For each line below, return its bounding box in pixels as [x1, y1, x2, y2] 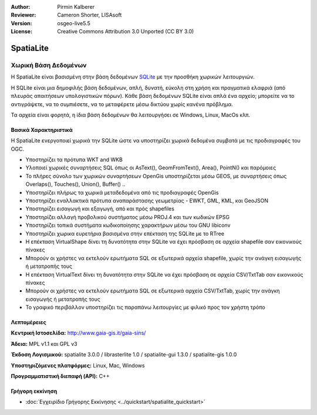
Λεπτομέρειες [11, 319, 46, 326]
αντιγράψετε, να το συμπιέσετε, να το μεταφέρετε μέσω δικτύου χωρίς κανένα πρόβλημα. [11, 100, 233, 108]
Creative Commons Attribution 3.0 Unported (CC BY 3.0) [57, 28, 194, 35]
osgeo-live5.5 [57, 19, 90, 26]
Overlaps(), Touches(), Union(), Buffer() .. [25, 181, 126, 188]
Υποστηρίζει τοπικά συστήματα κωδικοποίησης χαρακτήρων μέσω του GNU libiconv [25, 222, 231, 229]
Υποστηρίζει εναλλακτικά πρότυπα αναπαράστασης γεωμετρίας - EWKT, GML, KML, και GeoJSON [25, 197, 269, 205]
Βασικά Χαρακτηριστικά [11, 126, 73, 133]
